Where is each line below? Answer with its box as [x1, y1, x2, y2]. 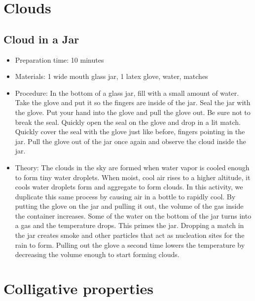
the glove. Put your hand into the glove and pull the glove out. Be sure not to [15, 107, 251, 117]
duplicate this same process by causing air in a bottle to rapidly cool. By [15, 191, 236, 201]
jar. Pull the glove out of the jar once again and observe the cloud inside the [15, 136, 246, 146]
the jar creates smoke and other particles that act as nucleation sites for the [15, 230, 245, 240]
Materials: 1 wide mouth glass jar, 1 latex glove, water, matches [15, 71, 208, 81]
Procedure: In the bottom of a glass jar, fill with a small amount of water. [15, 87, 239, 98]
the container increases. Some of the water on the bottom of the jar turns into [15, 210, 252, 221]
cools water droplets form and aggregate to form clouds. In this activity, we [15, 182, 243, 192]
